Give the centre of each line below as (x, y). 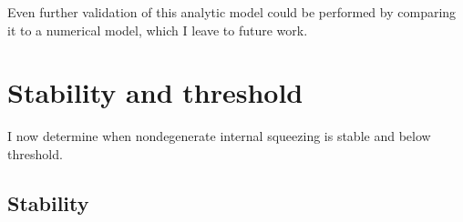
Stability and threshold (155, 92)
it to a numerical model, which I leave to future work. (158, 30)
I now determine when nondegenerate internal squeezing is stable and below (219, 136)
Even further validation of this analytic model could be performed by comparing (232, 12)
